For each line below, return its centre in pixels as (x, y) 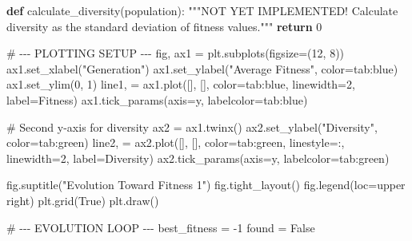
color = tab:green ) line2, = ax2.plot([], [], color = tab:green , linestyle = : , (176, 142)
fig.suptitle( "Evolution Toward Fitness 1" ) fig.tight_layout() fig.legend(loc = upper (206, 185)
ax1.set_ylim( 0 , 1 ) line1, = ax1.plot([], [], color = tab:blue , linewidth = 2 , (181, 84)
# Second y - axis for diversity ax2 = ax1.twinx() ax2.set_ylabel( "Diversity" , (192, 126)
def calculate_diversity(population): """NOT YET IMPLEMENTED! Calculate (202, 10)
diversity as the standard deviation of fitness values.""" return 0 (164, 26)
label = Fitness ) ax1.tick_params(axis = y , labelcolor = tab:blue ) (157, 99)
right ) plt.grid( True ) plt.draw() (83, 200)
